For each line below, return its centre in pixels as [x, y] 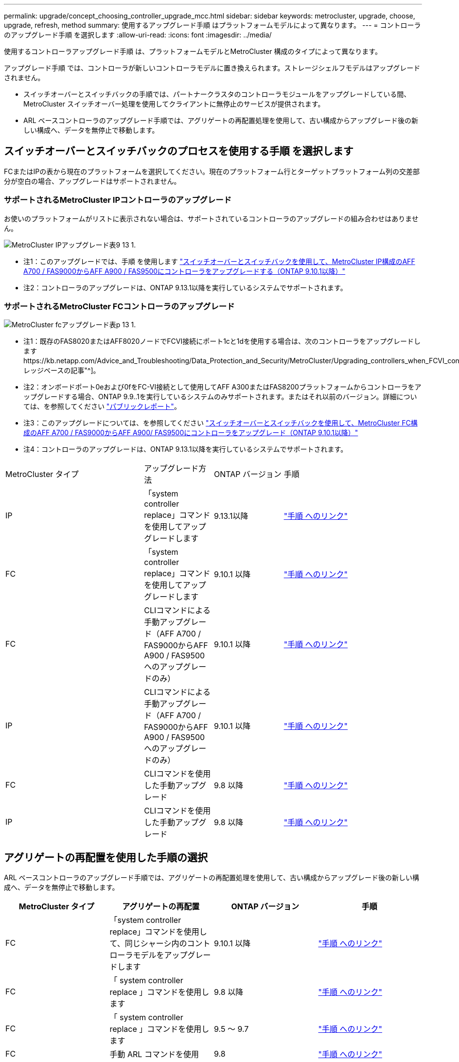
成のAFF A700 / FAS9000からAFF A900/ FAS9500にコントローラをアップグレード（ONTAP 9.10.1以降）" [191, 433]
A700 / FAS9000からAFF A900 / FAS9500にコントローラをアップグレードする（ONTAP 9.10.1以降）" [185, 271]
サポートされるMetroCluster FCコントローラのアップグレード [119, 306]
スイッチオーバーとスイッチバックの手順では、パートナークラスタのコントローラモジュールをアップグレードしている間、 [217, 94]
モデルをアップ [160, 955]
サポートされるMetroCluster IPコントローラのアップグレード [118, 200]
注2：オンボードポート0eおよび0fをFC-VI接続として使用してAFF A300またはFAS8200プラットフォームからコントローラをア [222, 387]
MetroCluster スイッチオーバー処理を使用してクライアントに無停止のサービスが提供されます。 [174, 104]
